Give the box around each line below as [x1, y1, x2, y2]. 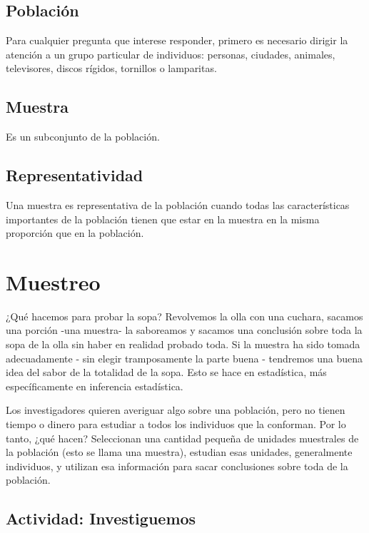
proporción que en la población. [6, 225, 144, 240]
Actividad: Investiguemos [6, 507, 196, 529]
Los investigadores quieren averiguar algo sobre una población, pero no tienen [6, 402, 345, 417]
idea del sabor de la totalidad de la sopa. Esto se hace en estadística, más [6, 365, 327, 380]
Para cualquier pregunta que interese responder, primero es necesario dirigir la [6, 33, 348, 48]
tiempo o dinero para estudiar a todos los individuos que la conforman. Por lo [6, 417, 346, 432]
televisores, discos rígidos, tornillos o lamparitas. [6, 61, 217, 76]
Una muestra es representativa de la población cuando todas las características [6, 197, 350, 212]
